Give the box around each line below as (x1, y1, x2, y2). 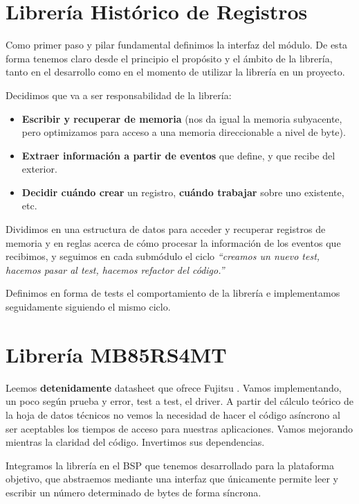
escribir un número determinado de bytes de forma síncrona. (6, 485, 261, 499)
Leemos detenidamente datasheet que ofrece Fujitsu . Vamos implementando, (6, 380, 342, 394)
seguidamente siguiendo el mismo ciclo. (6, 299, 171, 314)
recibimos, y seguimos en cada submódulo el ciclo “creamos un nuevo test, (6, 249, 320, 263)
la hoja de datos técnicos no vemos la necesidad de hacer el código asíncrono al (6, 407, 340, 422)
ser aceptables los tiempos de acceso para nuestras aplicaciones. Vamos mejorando (6, 421, 353, 435)
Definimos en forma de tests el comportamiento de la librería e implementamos (6, 286, 340, 300)
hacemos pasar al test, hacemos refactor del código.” (6, 262, 225, 277)
